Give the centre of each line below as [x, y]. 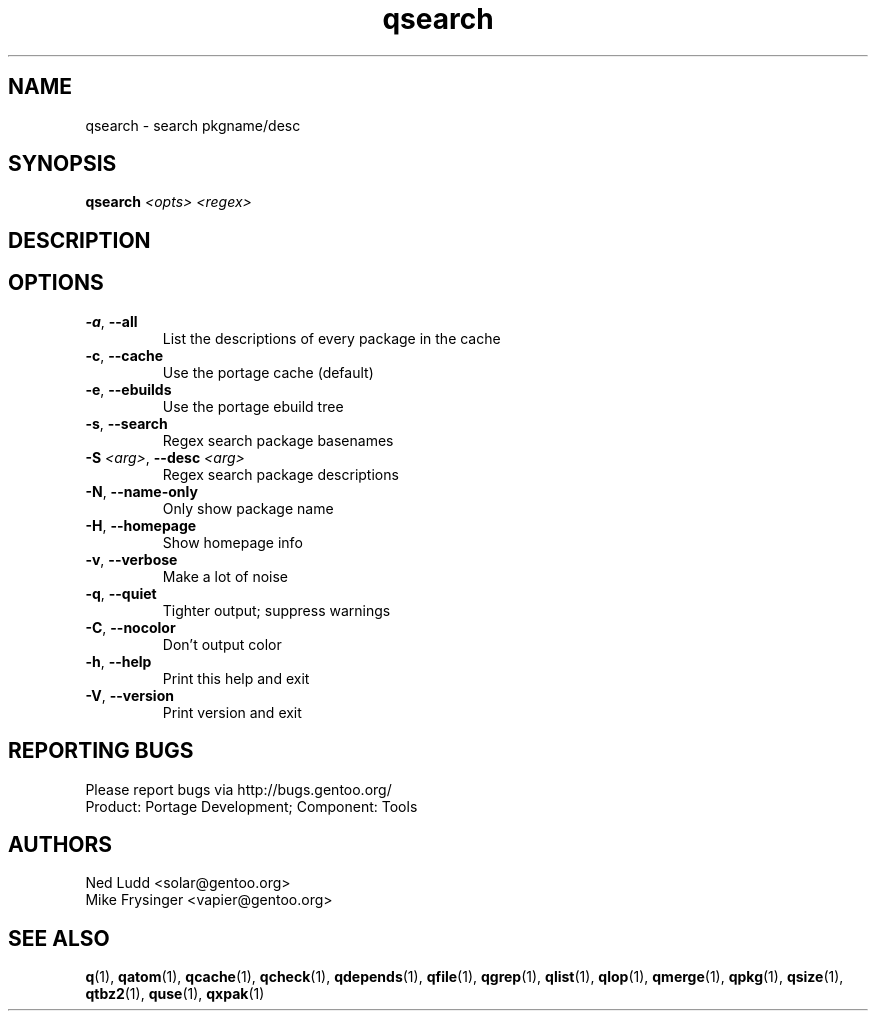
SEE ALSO [59, 938]
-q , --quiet [121, 593]
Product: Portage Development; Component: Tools [251, 806]
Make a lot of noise [225, 576]
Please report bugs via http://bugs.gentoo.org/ [238, 789]
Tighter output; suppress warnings [276, 610]
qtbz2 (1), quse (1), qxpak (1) [175, 994]
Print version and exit [232, 712]
